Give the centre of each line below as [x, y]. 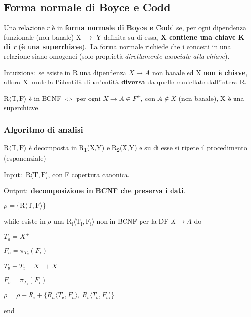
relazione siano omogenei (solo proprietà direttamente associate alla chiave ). [117, 56]
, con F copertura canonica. [89, 174]
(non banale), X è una [211, 98]
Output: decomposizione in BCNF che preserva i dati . [95, 191]
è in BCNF [45, 98]
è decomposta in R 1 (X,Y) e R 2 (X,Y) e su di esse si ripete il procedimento [138, 148]
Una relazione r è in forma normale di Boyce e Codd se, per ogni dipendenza [125, 27]
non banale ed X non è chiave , [200, 72]
